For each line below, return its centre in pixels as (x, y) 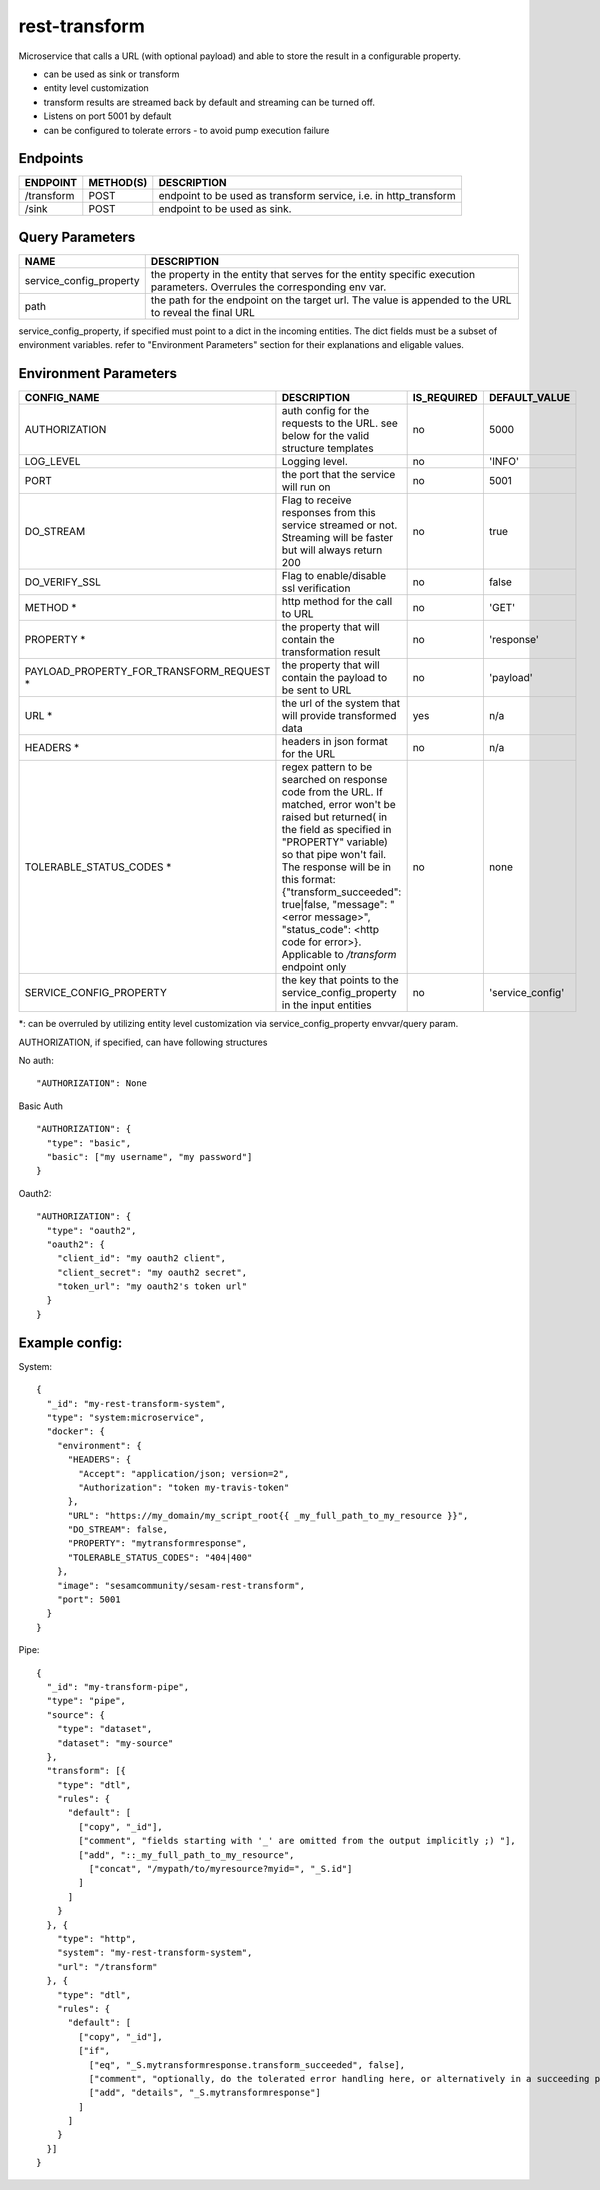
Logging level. (315, 462)
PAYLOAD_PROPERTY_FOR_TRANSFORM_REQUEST (147, 672)
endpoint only (314, 967)
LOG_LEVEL (52, 462)
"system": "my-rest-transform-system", (154, 1953)
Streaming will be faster (337, 538)
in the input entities (326, 1005)
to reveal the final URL (202, 312)
